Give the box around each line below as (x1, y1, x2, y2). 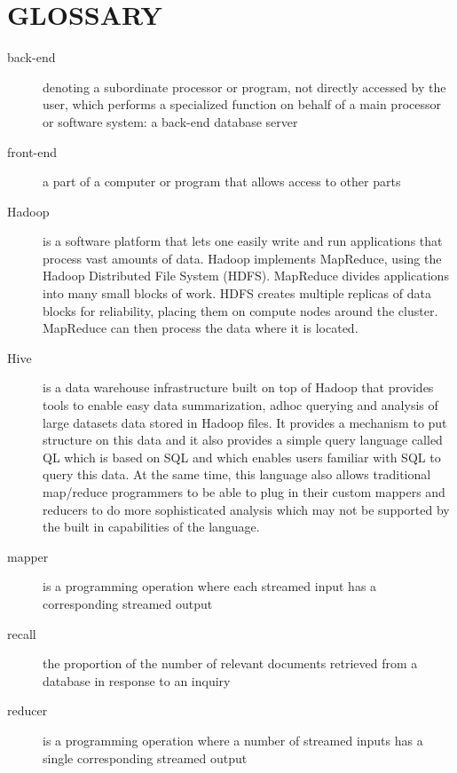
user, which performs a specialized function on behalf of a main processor (43, 95, 441, 114)
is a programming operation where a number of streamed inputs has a (43, 730, 423, 749)
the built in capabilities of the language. (43, 517, 260, 536)
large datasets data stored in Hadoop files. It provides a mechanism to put (43, 413, 447, 431)
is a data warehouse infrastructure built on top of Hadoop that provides (43, 378, 434, 397)
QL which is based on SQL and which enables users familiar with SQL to (43, 447, 441, 466)
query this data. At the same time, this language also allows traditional (43, 465, 431, 484)
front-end (7, 142, 58, 161)
